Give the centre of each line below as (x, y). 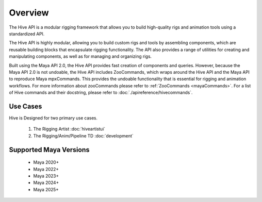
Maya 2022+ (46, 169)
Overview (29, 13)
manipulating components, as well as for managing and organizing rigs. (80, 56)
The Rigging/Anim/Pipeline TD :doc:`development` (83, 135)
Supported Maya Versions (49, 150)
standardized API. (27, 34)
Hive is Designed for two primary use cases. (53, 118)
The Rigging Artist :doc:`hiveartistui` (69, 129)
